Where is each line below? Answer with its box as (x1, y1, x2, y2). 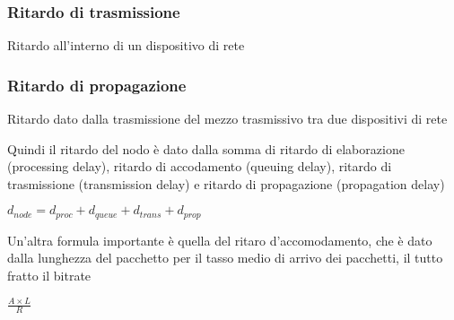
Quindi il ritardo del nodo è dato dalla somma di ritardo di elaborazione (7, 139, 405, 158)
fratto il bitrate (7, 266, 92, 285)
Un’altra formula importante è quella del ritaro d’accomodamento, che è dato (7, 230, 432, 249)
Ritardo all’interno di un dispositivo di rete (7, 36, 245, 55)
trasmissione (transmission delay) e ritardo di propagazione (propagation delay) (7, 174, 445, 193)
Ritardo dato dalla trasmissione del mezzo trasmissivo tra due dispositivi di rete (7, 109, 448, 128)
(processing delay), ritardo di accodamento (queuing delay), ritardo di (7, 157, 392, 176)
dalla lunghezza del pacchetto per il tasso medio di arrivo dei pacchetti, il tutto (7, 248, 443, 267)
